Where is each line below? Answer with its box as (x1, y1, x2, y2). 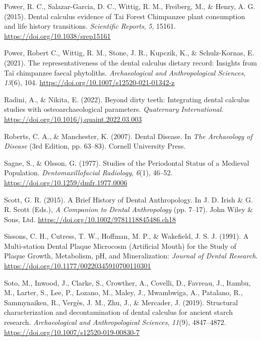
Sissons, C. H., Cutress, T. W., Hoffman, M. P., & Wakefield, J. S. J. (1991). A (4, 231, 249, 241)
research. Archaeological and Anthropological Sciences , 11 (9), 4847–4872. (4, 317, 226, 327)
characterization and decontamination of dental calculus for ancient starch (4, 307, 233, 317)
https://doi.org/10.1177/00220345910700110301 (4, 260, 151, 271)
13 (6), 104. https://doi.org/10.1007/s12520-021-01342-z (4, 77, 175, 88)
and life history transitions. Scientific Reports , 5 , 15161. (4, 21, 176, 31)
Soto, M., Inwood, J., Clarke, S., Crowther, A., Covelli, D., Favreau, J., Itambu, (4, 277, 251, 288)
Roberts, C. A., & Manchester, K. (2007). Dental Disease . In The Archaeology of (4, 130, 252, 141)
